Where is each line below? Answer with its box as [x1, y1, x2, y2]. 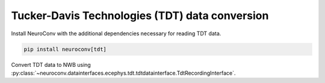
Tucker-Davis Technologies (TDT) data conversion [11, 9, 269, 22]
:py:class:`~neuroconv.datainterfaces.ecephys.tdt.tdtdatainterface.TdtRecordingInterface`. [11, 69, 236, 76]
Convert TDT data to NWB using [11, 61, 91, 68]
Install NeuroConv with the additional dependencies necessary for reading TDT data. [11, 30, 221, 37]
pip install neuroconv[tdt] [23, 45, 107, 53]
